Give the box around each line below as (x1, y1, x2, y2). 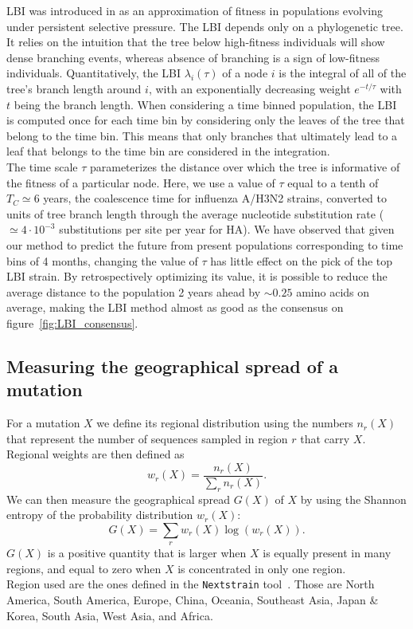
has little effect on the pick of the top (210, 252, 393, 269)
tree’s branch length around (6, 80, 142, 96)
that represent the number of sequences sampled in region (6, 430, 288, 446)
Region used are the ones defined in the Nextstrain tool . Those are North (6, 576, 375, 592)
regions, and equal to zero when (6, 560, 162, 576)
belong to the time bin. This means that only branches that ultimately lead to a (6, 127, 398, 143)
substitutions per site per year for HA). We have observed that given (59, 221, 395, 238)
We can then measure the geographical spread (6, 490, 231, 507)
